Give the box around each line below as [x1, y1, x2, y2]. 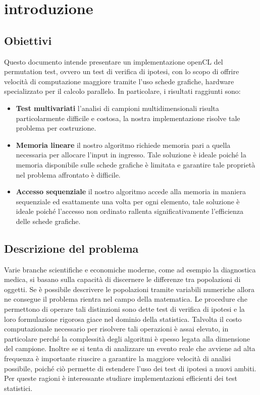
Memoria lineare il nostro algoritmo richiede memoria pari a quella [16, 139, 231, 150]
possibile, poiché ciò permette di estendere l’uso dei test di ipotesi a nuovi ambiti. [4, 363, 256, 373]
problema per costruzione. [16, 123, 96, 133]
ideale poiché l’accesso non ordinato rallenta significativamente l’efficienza [16, 206, 244, 216]
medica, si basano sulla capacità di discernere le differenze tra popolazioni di [4, 274, 241, 285]
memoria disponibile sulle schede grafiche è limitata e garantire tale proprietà [16, 159, 255, 170]
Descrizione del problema [4, 240, 139, 256]
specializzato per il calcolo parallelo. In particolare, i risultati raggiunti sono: [4, 86, 241, 96]
